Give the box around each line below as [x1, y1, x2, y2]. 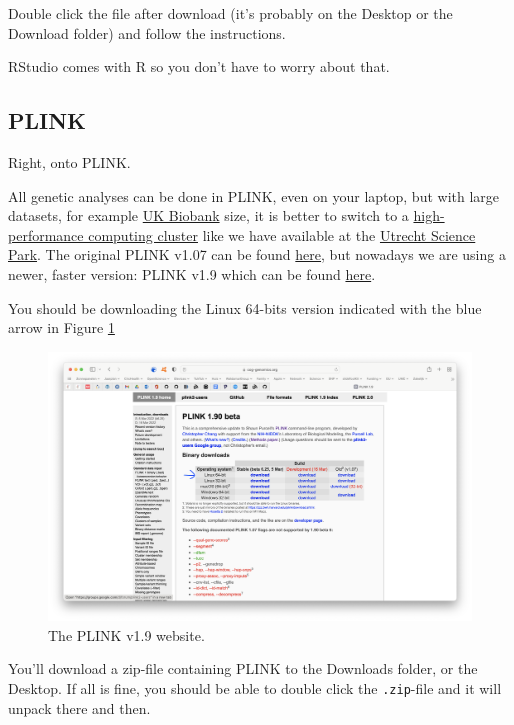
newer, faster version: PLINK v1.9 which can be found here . [8, 263, 376, 284]
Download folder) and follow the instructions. [8, 22, 286, 43]
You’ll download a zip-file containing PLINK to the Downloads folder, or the [8, 658, 478, 679]
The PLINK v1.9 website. [48, 624, 205, 645]
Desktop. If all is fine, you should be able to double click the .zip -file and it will [8, 678, 502, 699]
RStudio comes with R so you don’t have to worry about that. [8, 56, 390, 77]
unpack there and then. [8, 697, 151, 718]
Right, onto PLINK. [8, 151, 131, 172]
